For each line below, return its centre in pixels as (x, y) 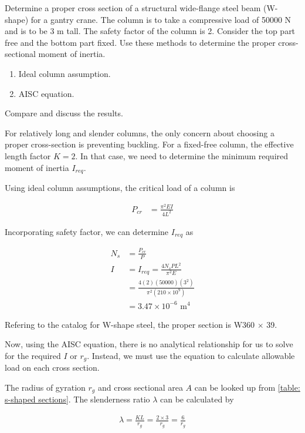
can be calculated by (197, 399)
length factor (28, 155)
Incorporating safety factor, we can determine (87, 231)
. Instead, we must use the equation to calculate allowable (191, 355)
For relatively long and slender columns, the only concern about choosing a (140, 132)
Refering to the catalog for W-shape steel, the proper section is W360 (130, 324)
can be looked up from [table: (247, 387)
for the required (33, 355)
